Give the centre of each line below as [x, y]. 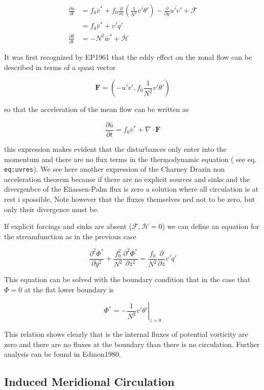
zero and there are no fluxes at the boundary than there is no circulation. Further [132, 344]
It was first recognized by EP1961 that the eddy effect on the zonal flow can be [128, 57]
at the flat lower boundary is [69, 289]
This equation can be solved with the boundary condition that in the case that [127, 279]
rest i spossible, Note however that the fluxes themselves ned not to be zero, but [130, 199]
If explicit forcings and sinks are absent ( [68, 226]
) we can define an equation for [211, 226]
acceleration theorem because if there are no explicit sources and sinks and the [127, 179]
